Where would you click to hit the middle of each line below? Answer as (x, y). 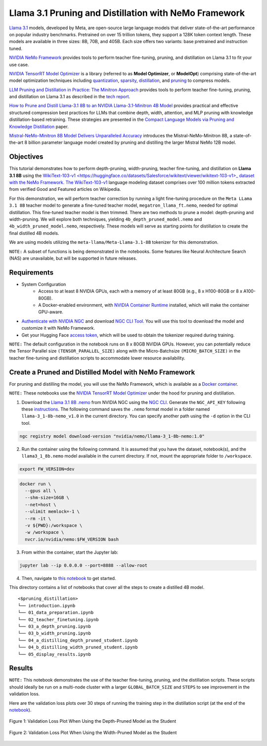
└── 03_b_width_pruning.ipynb (55, 633)
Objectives (26, 157)
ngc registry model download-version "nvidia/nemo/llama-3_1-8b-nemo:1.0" (112, 436)
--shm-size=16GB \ (47, 498)
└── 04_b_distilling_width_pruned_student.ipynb (78, 647)
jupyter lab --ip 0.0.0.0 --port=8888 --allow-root (84, 565)
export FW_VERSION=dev (47, 469)
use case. (19, 64)
